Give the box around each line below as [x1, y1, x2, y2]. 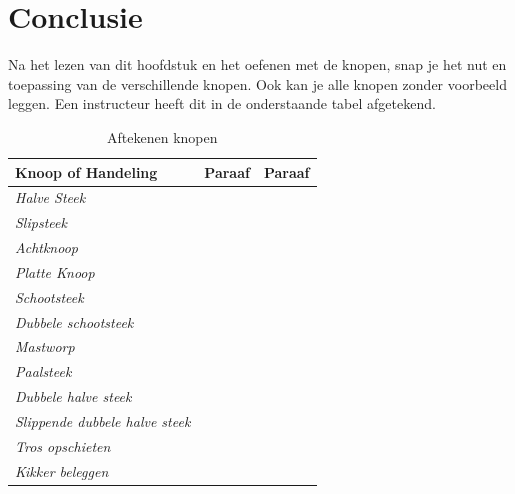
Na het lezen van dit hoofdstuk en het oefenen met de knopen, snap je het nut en [8, 54, 507, 75]
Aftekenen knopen [107, 126, 218, 147]
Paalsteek [15, 361, 72, 382]
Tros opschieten [15, 435, 111, 456]
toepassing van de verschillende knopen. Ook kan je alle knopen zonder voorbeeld [8, 73, 507, 94]
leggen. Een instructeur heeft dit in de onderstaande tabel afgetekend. [8, 93, 436, 114]
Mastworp [15, 336, 75, 357]
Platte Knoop [15, 261, 95, 282]
